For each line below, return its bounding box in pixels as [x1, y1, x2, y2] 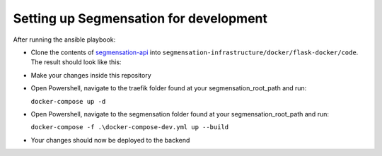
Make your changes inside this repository [30, 71, 151, 79]
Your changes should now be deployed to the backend [30, 136, 190, 144]
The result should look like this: [30, 58, 122, 66]
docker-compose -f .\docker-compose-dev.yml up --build [30, 124, 229, 131]
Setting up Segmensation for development [13, 11, 268, 26]
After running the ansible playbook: [13, 35, 116, 44]
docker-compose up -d [30, 97, 106, 105]
